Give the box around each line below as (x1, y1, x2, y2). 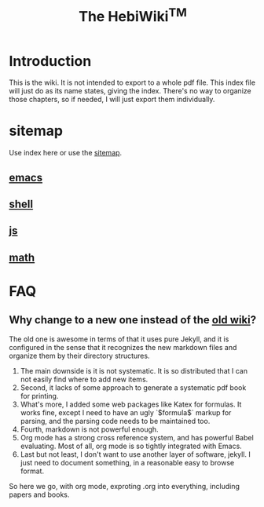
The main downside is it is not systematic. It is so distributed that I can (20, 366, 248, 375)
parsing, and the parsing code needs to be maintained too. (20, 416, 211, 425)
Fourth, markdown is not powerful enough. (20, 425, 159, 434)
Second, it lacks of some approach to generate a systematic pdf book (20, 382, 247, 392)
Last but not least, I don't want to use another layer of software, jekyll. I (20, 449, 251, 459)
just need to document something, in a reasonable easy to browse (20, 458, 235, 467)
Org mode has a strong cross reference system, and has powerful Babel (20, 432, 254, 442)
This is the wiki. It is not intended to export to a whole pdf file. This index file (9, 78, 256, 87)
